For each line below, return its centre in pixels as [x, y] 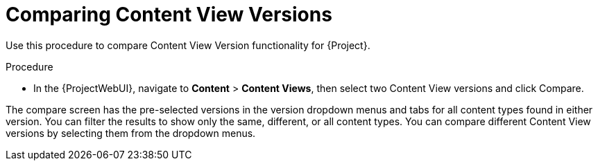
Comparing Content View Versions [169, 15]
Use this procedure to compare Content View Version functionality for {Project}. [188, 45]
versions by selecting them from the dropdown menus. [131, 133]
